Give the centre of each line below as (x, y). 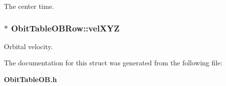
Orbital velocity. (28, 46)
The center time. (29, 6)
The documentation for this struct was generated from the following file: (113, 63)
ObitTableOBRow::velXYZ (65, 28)
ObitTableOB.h (31, 79)
